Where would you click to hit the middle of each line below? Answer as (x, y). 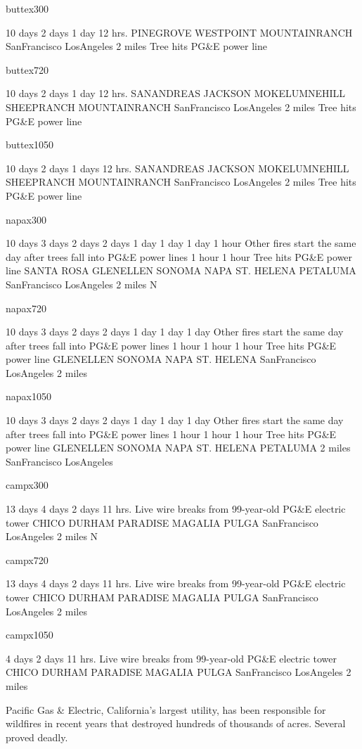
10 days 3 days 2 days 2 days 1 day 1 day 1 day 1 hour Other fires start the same (181, 243)
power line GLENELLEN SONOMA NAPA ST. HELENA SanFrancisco (161, 359)
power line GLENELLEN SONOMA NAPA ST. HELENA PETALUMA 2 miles (178, 448)
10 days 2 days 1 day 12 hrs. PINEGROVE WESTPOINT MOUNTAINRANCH (179, 32)
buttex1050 (30, 145)
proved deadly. (37, 737)
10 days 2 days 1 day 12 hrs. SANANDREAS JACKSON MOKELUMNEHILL (176, 93)
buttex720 (27, 69)
